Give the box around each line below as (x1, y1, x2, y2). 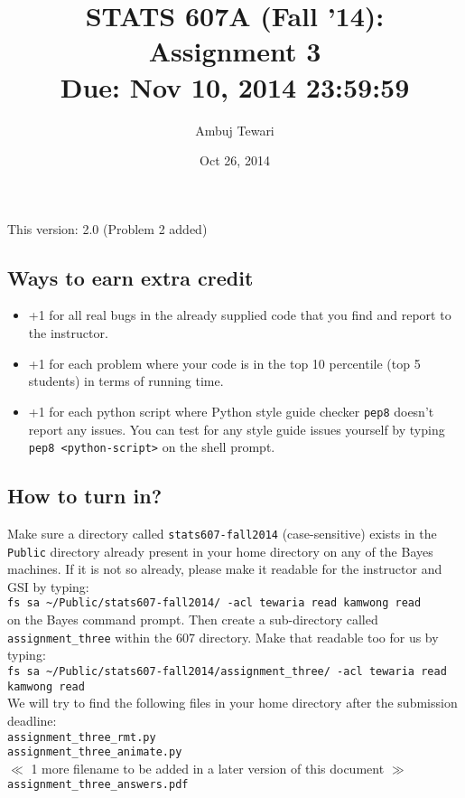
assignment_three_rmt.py (7, 730, 156, 744)
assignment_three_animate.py (7, 746, 182, 759)
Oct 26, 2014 (200, 151, 270, 170)
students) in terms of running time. (28, 371, 224, 390)
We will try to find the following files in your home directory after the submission (7, 693, 458, 712)
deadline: (7, 710, 57, 729)
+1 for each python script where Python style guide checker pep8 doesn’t (28, 401, 434, 420)
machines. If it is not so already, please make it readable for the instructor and (7, 559, 442, 578)
